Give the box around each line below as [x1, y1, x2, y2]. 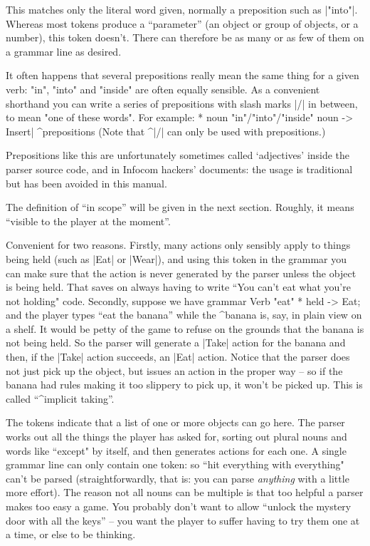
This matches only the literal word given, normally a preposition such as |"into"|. [6, 2, 358, 16]
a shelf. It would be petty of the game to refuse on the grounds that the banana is [6, 321, 364, 336]
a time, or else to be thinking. [6, 527, 136, 542]
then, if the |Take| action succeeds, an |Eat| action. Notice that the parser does [6, 349, 350, 364]
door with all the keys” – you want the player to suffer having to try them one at [6, 512, 360, 527]
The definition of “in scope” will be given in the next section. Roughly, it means [6, 200, 354, 215]
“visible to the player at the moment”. [6, 213, 171, 228]
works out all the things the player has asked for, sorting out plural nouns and [6, 429, 347, 444]
